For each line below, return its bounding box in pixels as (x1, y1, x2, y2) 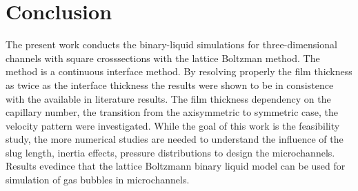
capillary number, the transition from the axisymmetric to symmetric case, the (6, 105, 338, 119)
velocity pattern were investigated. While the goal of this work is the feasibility (6, 118, 340, 132)
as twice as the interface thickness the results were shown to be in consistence (6, 77, 334, 92)
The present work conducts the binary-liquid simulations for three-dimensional (6, 37, 337, 52)
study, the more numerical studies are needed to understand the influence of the (6, 132, 344, 146)
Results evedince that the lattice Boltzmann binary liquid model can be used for (6, 159, 346, 173)
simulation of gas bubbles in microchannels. (6, 172, 190, 187)
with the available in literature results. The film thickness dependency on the (6, 91, 331, 105)
